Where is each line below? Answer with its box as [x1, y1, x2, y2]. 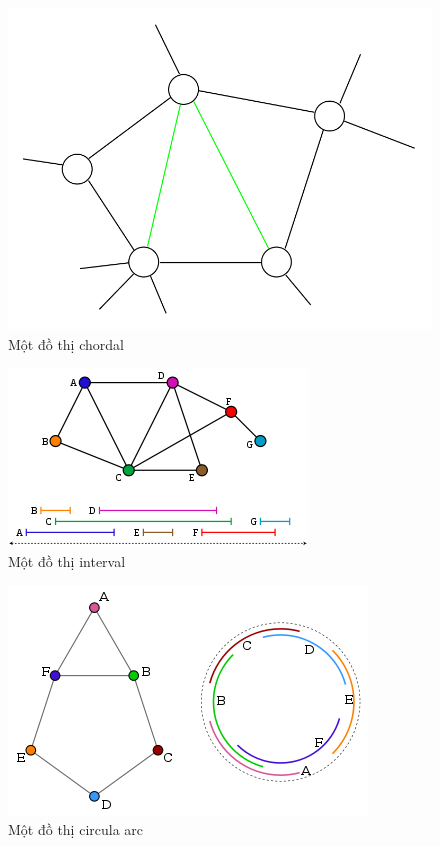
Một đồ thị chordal [8, 333, 124, 354]
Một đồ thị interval [8, 551, 126, 572]
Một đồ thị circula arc [8, 819, 144, 840]
